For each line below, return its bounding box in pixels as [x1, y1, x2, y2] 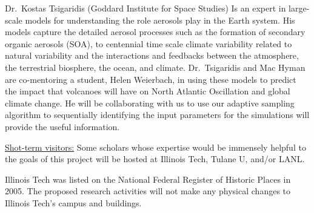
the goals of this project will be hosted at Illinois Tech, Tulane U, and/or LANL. [5, 152, 305, 165]
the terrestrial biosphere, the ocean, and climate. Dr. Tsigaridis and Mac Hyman [5, 61, 306, 73]
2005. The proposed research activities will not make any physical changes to [5, 185, 291, 197]
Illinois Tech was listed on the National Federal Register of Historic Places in [5, 172, 291, 185]
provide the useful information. [5, 120, 120, 133]
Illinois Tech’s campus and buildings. [5, 196, 142, 209]
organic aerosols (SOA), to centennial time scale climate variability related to [5, 37, 292, 50]
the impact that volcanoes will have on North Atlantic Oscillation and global [5, 85, 290, 97]
